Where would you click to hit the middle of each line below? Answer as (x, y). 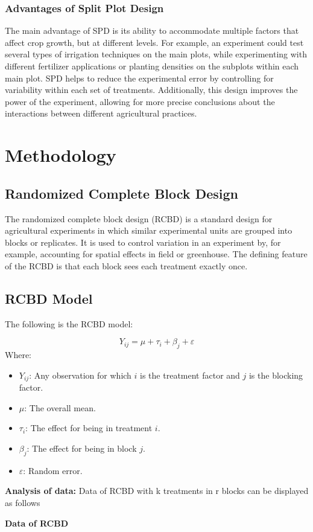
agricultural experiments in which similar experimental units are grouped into (149, 230)
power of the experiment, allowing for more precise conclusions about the (140, 101)
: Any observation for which (80, 375)
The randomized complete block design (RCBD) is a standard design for (139, 218)
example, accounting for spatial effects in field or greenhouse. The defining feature (156, 254)
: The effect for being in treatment (89, 428)
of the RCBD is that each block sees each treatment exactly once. (126, 265)
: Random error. (53, 470)
